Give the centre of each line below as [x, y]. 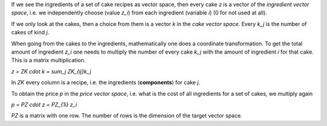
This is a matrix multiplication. [48, 60]
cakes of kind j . [30, 33]
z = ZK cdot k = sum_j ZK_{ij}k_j [51, 71]
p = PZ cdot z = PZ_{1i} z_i [44, 104]
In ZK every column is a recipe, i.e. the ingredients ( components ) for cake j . [106, 83]
